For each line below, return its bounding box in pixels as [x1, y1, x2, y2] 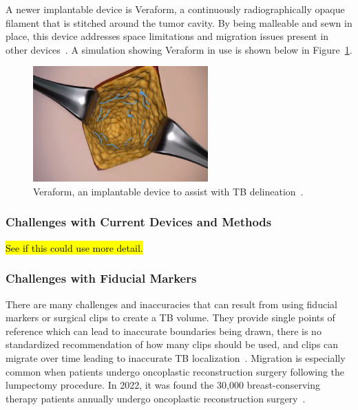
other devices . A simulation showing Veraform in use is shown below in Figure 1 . [6, 42, 352, 56]
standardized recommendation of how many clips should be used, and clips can [6, 337, 339, 352]
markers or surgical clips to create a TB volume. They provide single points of [6, 310, 335, 325]
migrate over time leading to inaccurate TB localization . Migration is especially [6, 350, 346, 365]
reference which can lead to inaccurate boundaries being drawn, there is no [6, 323, 322, 338]
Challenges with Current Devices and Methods [6, 213, 272, 230]
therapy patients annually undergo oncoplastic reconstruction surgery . [6, 391, 306, 405]
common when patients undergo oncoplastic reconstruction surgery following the [6, 364, 345, 378]
